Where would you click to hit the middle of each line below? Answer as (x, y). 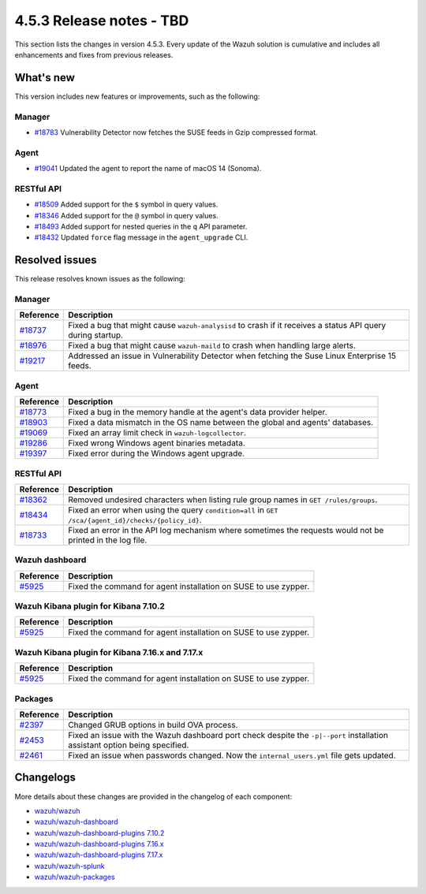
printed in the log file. (108, 540)
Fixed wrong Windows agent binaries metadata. (157, 443)
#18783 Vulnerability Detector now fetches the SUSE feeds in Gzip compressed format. (176, 132)
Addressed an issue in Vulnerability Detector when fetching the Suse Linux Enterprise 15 (232, 356)
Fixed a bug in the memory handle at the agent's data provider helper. (198, 412)
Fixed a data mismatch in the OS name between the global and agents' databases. (221, 423)
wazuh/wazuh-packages (75, 877)
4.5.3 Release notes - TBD (102, 20)
